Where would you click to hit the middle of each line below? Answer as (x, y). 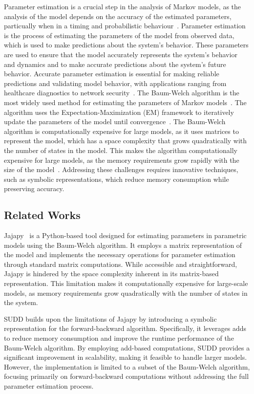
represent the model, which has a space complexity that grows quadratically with (126, 141)
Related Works (42, 215)
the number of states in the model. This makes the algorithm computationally (121, 150)
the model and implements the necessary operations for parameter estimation (120, 254)
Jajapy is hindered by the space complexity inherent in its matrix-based (111, 274)
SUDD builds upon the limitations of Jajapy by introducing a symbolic (110, 318)
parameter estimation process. (49, 385)
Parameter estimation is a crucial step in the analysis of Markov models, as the (123, 6)
